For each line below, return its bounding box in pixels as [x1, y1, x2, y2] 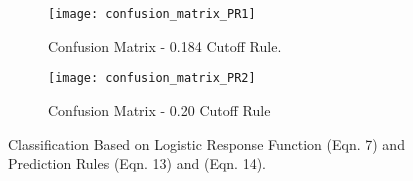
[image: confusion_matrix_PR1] [48, 7, 256, 21]
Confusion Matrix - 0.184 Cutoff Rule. [48, 35, 282, 56]
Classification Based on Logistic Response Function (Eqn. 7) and [8, 133, 405, 154]
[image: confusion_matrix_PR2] [48, 71, 256, 86]
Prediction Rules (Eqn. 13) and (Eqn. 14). [8, 153, 266, 174]
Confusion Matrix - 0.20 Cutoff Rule [48, 99, 271, 120]
